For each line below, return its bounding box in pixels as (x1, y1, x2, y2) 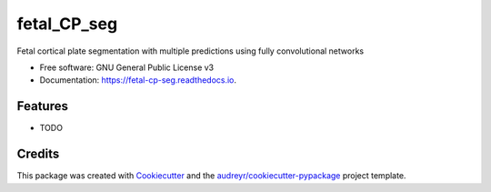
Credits (16, 147, 60, 162)
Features (16, 98, 68, 114)
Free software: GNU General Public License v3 (39, 62, 215, 73)
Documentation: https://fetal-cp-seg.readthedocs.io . (39, 75, 236, 86)
